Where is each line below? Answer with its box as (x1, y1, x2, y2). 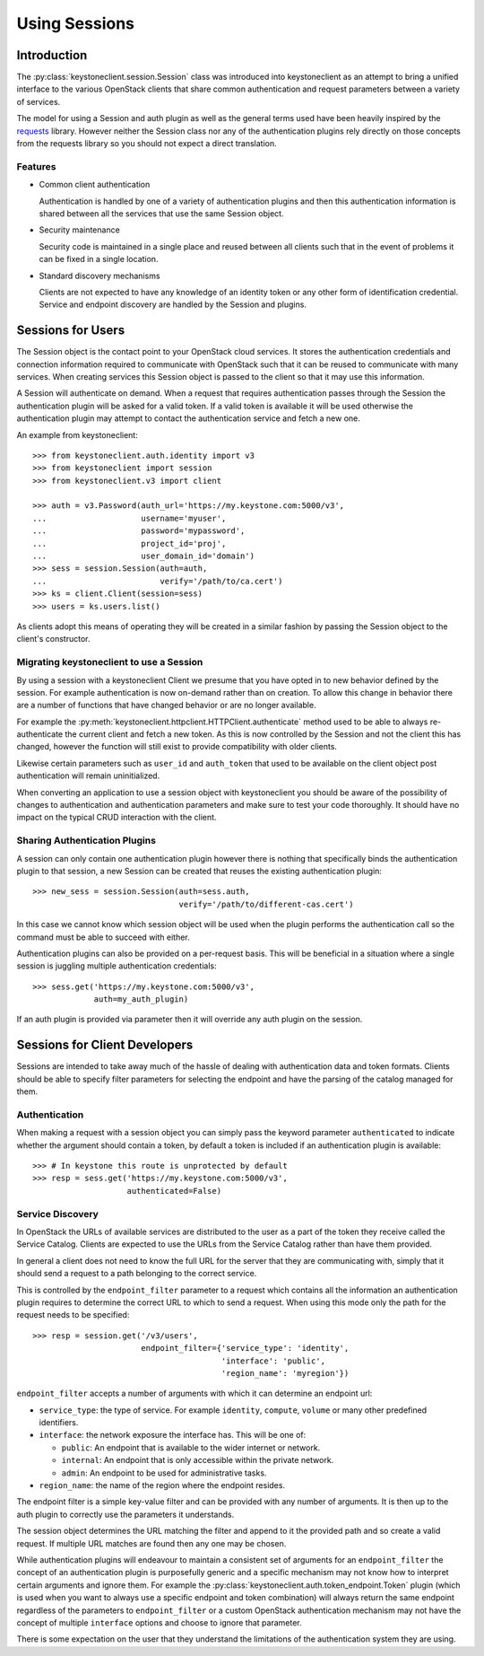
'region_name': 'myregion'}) (220, 1368, 350, 1378)
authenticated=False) (126, 1186, 222, 1196)
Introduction (16, 48, 88, 63)
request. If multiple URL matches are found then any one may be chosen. (16, 1538, 287, 1548)
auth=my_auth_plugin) (93, 994, 189, 1004)
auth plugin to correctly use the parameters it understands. (16, 1509, 235, 1520)
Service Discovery (16, 1207, 99, 1220)
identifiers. (39, 1417, 79, 1428)
